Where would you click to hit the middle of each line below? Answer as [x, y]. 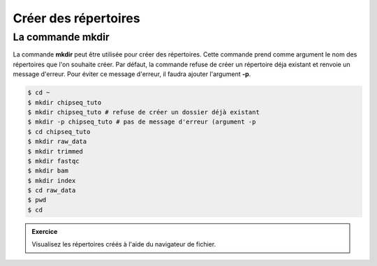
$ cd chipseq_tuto [59, 132]
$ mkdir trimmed [56, 151]
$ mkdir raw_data [57, 142]
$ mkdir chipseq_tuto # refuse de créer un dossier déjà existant [143, 112]
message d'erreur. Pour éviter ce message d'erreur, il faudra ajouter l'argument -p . [132, 74]
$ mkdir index [52, 180]
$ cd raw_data [52, 191]
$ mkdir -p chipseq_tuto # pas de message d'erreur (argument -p [142, 122]
